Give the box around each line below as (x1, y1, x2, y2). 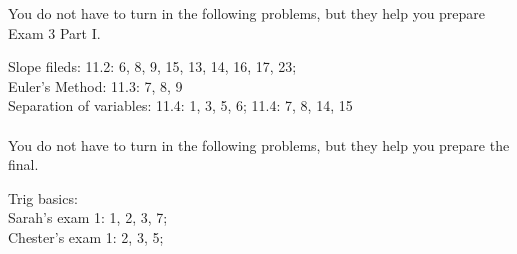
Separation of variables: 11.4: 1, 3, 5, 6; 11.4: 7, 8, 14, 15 (8, 95, 353, 116)
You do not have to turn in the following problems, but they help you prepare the (8, 134, 510, 155)
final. (8, 154, 39, 175)
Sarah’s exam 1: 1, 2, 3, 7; (8, 207, 168, 228)
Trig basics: (8, 187, 78, 208)
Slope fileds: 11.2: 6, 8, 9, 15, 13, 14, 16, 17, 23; (8, 56, 297, 77)
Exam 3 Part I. (8, 22, 101, 43)
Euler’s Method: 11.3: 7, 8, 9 (8, 75, 183, 96)
